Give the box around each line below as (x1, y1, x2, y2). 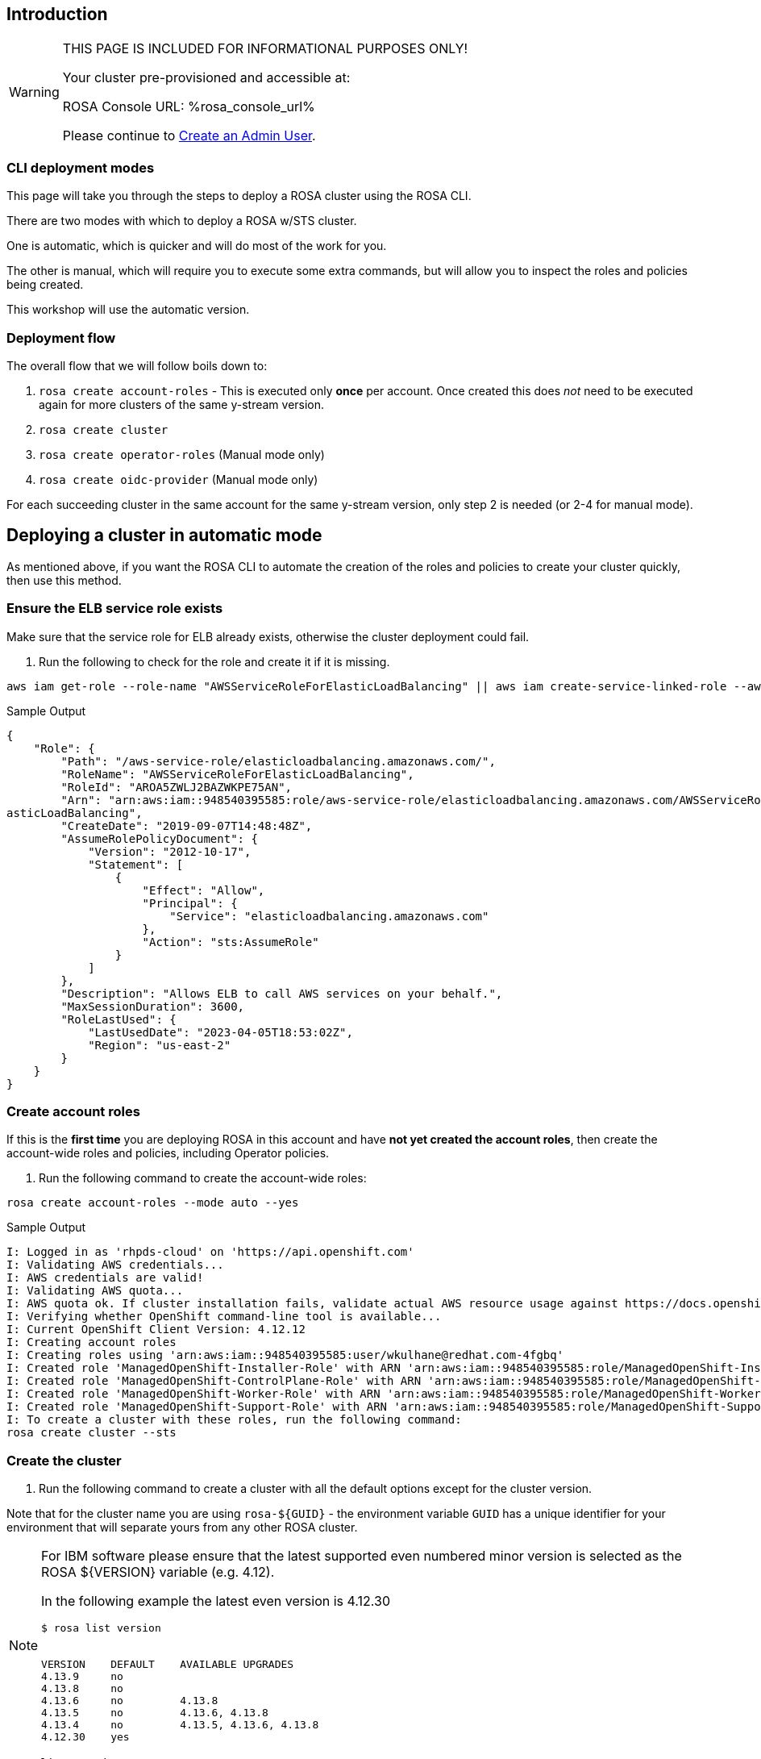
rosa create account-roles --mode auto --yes (6, 1196, 299, 1210)
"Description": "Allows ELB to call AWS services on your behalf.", (60, 986, 503, 1000)
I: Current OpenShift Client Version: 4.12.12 (6, 1323, 306, 1336)
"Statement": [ (88, 857, 184, 871)
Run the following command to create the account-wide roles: (39, 1171, 367, 1186)
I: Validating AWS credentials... (6, 1258, 224, 1272)
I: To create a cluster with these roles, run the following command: (6, 1413, 462, 1427)
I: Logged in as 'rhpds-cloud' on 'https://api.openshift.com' (6, 1245, 414, 1259)
